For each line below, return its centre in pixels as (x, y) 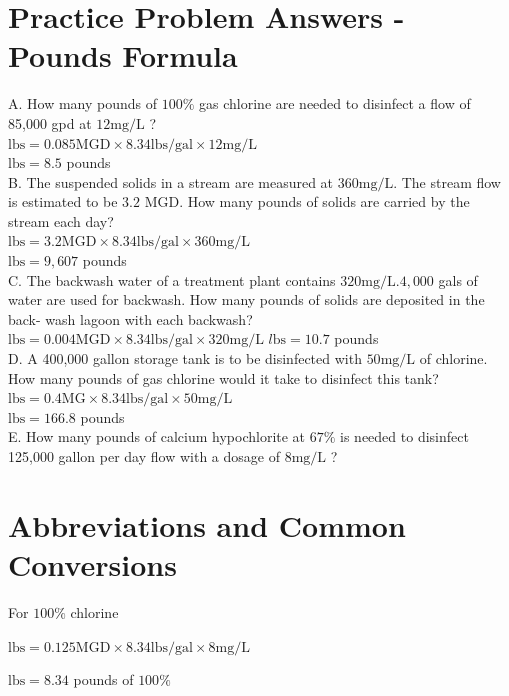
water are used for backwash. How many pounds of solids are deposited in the (246, 299)
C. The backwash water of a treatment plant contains (172, 279)
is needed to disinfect (404, 436)
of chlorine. (453, 358)
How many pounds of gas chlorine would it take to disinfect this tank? (223, 377)
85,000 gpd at (50, 122)
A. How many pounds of (83, 103)
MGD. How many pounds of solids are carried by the (307, 201)
